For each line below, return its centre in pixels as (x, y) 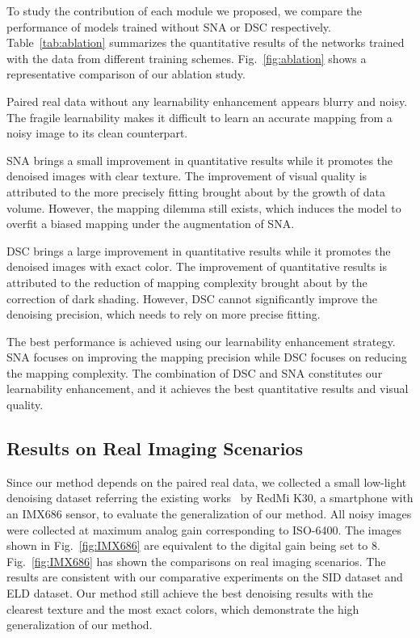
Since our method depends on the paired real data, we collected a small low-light (207, 482)
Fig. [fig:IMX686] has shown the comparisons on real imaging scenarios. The (196, 561)
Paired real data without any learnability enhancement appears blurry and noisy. (207, 101)
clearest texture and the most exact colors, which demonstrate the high (183, 608)
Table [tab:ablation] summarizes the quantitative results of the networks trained (206, 42)
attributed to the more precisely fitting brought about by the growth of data (196, 191)
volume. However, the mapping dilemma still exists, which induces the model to (204, 207)
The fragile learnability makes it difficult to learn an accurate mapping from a (199, 117)
